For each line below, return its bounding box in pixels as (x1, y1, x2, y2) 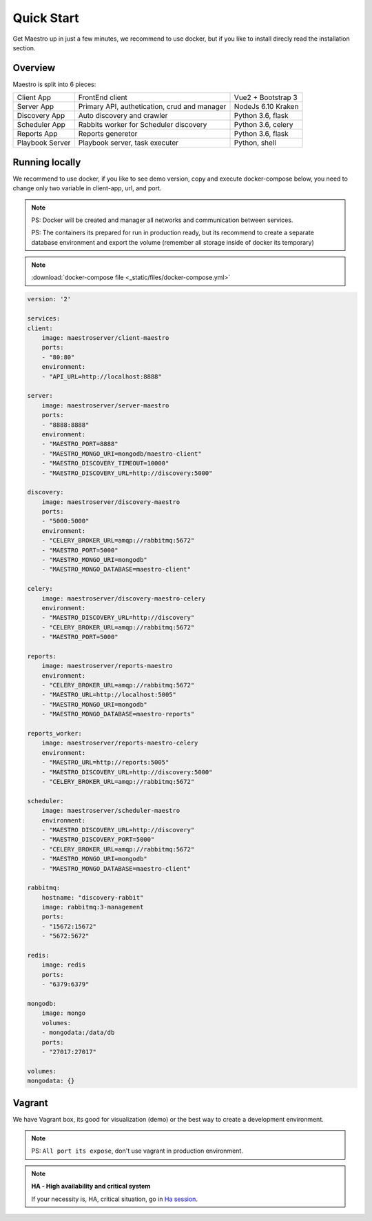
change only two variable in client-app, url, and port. (12, 184, 162, 192)
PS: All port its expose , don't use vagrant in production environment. (31, 1147, 244, 1155)
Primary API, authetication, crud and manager (78, 102, 227, 112)
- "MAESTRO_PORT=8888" (41, 440, 118, 448)
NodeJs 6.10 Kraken (234, 102, 299, 112)
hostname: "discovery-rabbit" (41, 894, 144, 901)
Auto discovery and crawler (78, 111, 168, 121)
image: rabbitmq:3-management (41, 903, 144, 911)
